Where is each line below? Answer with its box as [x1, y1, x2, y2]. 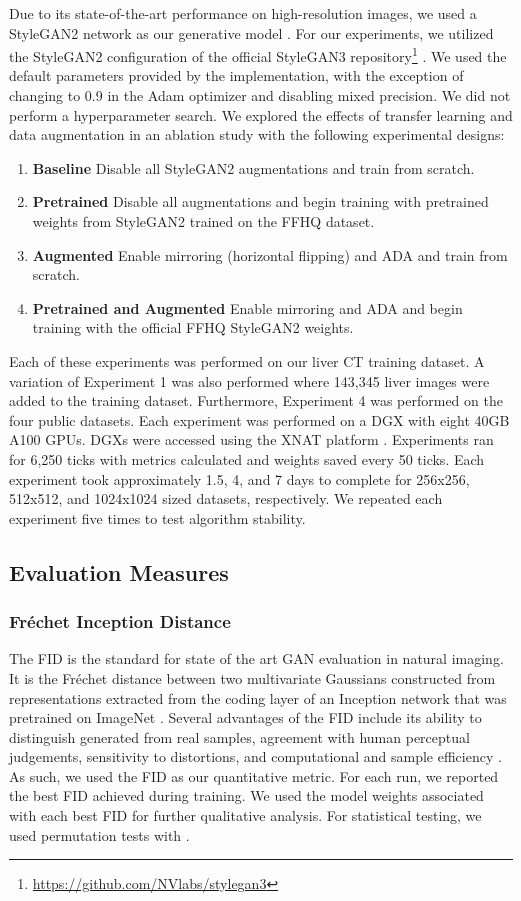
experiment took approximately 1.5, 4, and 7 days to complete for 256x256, [9, 468, 470, 489]
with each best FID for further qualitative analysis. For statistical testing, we [9, 805, 482, 826]
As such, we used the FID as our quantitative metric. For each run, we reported [9, 765, 499, 786]
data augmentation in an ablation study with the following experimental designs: [9, 124, 505, 145]
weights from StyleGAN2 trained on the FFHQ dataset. [32, 211, 375, 231]
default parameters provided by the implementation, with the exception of [9, 65, 464, 86]
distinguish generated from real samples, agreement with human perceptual [9, 726, 470, 747]
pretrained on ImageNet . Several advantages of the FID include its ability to [9, 707, 482, 728]
